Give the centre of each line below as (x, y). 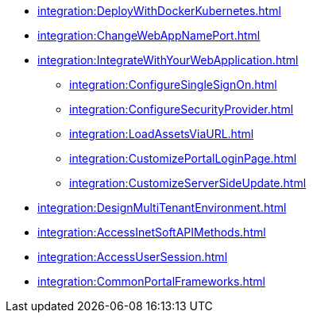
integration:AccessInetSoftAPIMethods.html (152, 232)
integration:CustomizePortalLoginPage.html (183, 158)
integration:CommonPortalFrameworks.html (151, 281)
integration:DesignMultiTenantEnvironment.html (162, 208)
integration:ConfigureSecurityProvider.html (182, 109)
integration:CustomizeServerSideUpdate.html (188, 183)
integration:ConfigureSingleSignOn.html (173, 85)
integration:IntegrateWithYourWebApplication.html (168, 60)
